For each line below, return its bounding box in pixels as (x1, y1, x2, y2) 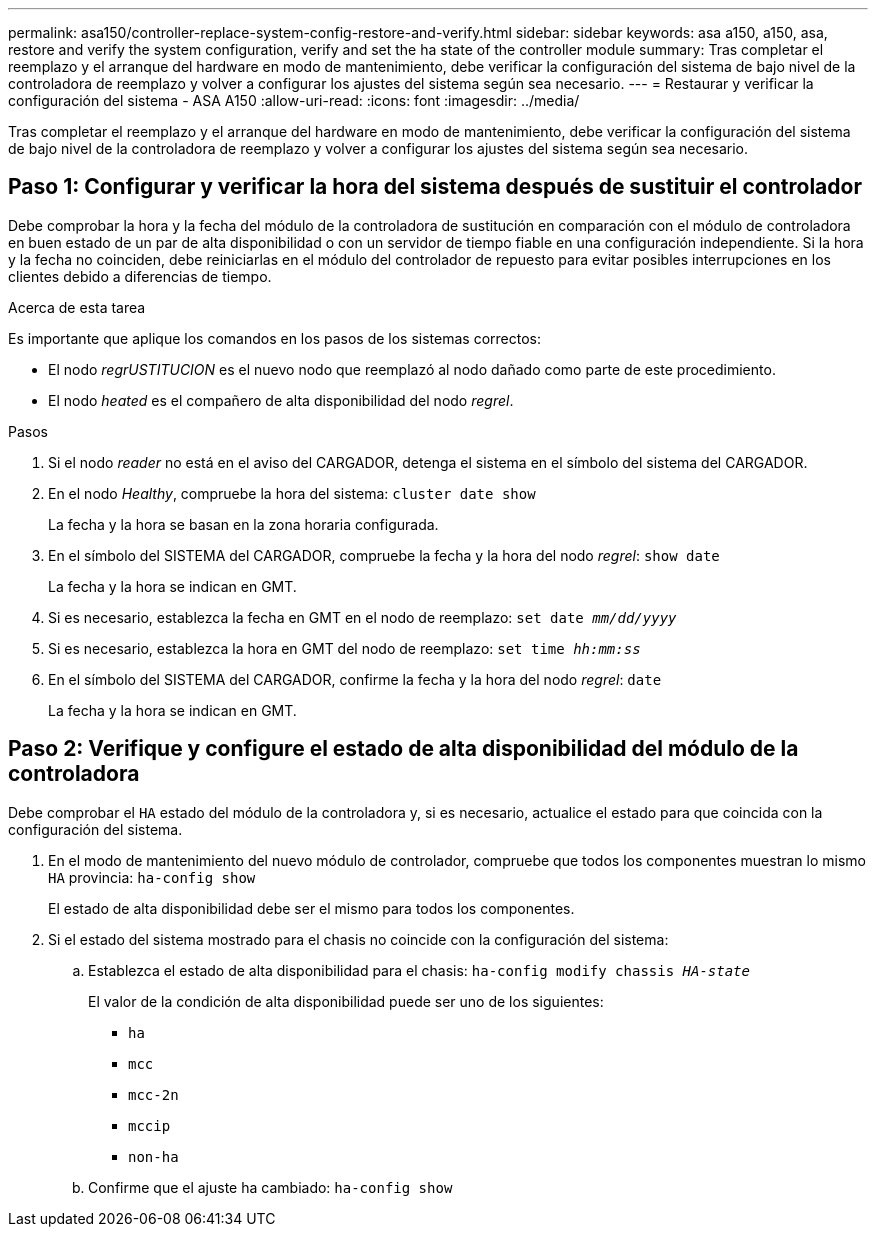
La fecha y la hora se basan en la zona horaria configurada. (48, 515, 439, 533)
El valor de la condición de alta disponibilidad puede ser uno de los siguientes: (88, 992, 604, 1010)
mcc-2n (128, 1086, 179, 1103)
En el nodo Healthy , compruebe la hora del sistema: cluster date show (48, 484, 536, 502)
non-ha (128, 1148, 179, 1165)
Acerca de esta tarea (8, 298, 146, 316)
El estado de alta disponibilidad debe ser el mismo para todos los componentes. (48, 899, 575, 917)
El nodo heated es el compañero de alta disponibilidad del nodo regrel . (48, 391, 514, 409)
